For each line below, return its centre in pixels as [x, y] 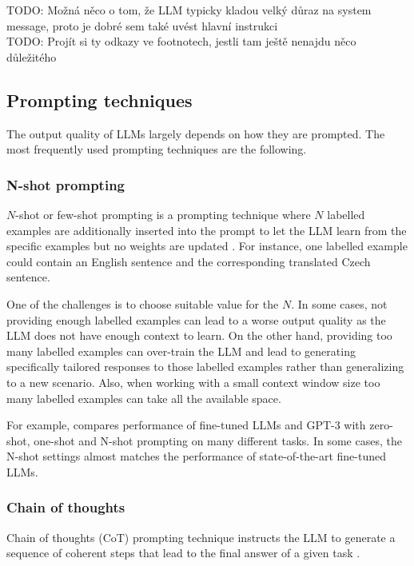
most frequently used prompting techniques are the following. [157, 149]
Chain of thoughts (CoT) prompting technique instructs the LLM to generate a [201, 537]
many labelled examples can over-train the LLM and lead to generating [181, 351]
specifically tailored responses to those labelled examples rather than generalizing [205, 367]
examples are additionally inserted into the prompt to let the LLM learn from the [207, 230]
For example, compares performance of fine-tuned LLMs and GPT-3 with [186, 425]
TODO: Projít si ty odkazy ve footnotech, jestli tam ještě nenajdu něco [181, 41]
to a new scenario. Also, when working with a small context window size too [193, 382]
